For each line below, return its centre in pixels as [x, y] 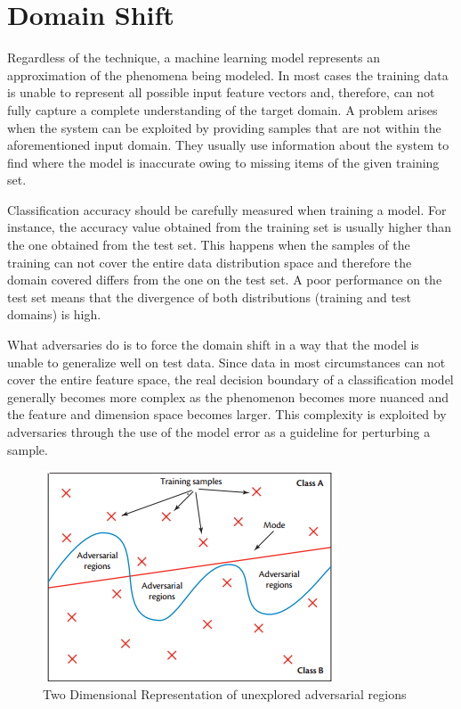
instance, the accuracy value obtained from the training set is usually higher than [230, 227]
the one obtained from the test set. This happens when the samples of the [209, 245]
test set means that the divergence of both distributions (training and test [210, 297]
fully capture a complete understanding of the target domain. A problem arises [222, 109]
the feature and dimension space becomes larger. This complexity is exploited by [227, 414]
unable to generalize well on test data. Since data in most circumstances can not [226, 362]
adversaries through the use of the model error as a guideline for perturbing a [219, 432]
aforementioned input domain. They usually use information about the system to [228, 145]
